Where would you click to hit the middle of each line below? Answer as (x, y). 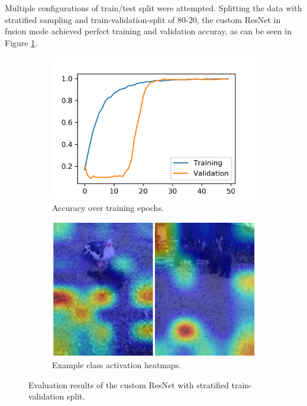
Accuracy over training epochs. (108, 207)
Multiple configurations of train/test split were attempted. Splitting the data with (153, 8)
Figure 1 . (21, 42)
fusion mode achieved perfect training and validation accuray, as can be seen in (148, 31)
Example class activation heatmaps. (117, 365)
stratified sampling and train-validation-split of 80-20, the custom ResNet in (143, 19)
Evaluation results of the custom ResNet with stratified (129, 384)
